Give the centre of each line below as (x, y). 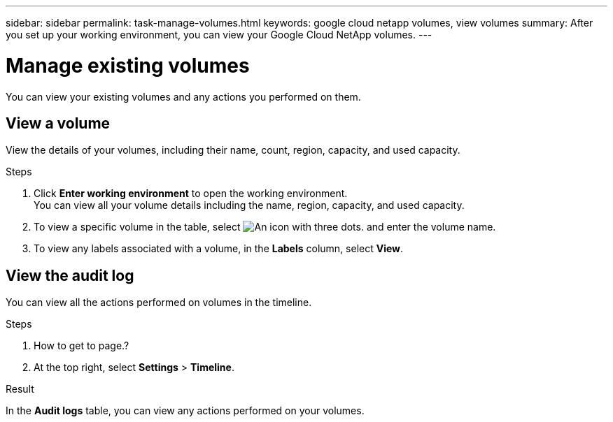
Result (20, 389)
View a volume (58, 123)
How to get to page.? (82, 346)
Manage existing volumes (128, 65)
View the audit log (70, 275)
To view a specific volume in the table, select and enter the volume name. (265, 227)
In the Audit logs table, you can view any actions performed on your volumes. (185, 411)
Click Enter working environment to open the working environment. (191, 194)
